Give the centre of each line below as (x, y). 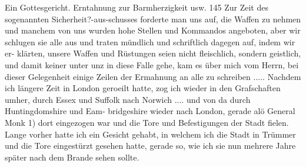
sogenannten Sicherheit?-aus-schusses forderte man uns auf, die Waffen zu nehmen (153, 19)
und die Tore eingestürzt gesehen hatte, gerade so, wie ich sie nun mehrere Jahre (150, 146)
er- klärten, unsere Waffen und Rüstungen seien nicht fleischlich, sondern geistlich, (153, 53)
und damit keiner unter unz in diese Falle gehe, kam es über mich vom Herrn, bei (152, 64)
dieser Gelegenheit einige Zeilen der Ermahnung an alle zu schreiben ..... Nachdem (153, 76)
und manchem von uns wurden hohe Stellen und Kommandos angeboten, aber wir (153, 30)
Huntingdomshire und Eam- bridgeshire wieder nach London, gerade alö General (150, 111)
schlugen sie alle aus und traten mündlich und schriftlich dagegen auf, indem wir (150, 41)
